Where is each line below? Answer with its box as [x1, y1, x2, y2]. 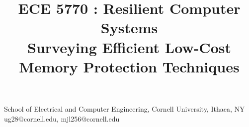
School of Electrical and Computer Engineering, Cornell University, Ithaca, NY [4, 103, 245, 114]
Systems [100, 17, 158, 38]
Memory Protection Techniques [19, 56, 240, 76]
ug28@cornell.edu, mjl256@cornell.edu [4, 113, 120, 124]
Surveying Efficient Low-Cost [27, 37, 231, 57]
